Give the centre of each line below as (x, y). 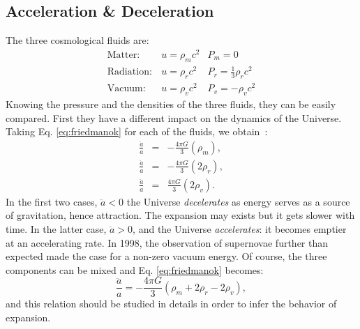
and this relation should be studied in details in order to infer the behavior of (171, 304)
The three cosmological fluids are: (77, 40)
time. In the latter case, (56, 229)
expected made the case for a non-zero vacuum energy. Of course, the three (166, 256)
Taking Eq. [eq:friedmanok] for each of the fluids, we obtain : (137, 131)
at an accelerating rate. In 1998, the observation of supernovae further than (167, 242)
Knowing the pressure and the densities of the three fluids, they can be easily (171, 104)
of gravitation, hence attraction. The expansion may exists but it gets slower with (180, 215)
